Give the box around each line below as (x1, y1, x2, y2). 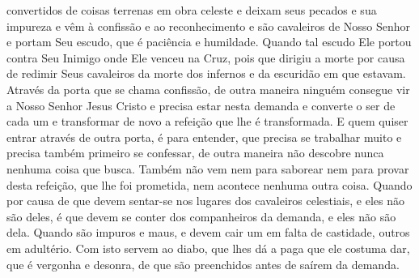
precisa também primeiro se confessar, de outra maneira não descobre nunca (6, 144, 384, 161)
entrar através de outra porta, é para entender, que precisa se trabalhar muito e (6, 128, 402, 145)
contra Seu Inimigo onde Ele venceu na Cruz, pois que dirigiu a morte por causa (6, 49, 405, 66)
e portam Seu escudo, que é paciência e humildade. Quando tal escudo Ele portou (6, 33, 412, 50)
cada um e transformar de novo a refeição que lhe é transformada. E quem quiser (6, 113, 408, 130)
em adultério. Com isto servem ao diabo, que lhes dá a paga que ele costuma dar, (6, 239, 410, 256)
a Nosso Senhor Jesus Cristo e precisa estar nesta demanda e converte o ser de (6, 96, 396, 113)
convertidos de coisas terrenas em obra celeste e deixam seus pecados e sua (6, 2, 377, 18)
